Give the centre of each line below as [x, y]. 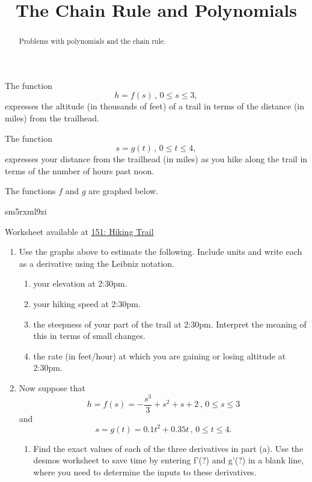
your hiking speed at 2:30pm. [87, 303]
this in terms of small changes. [89, 336]
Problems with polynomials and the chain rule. [92, 41]
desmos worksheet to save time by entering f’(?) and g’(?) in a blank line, [169, 460]
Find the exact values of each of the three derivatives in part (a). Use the [168, 448]
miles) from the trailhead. [52, 118]
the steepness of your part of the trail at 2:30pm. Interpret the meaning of [170, 324]
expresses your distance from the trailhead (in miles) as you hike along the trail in [156, 159]
